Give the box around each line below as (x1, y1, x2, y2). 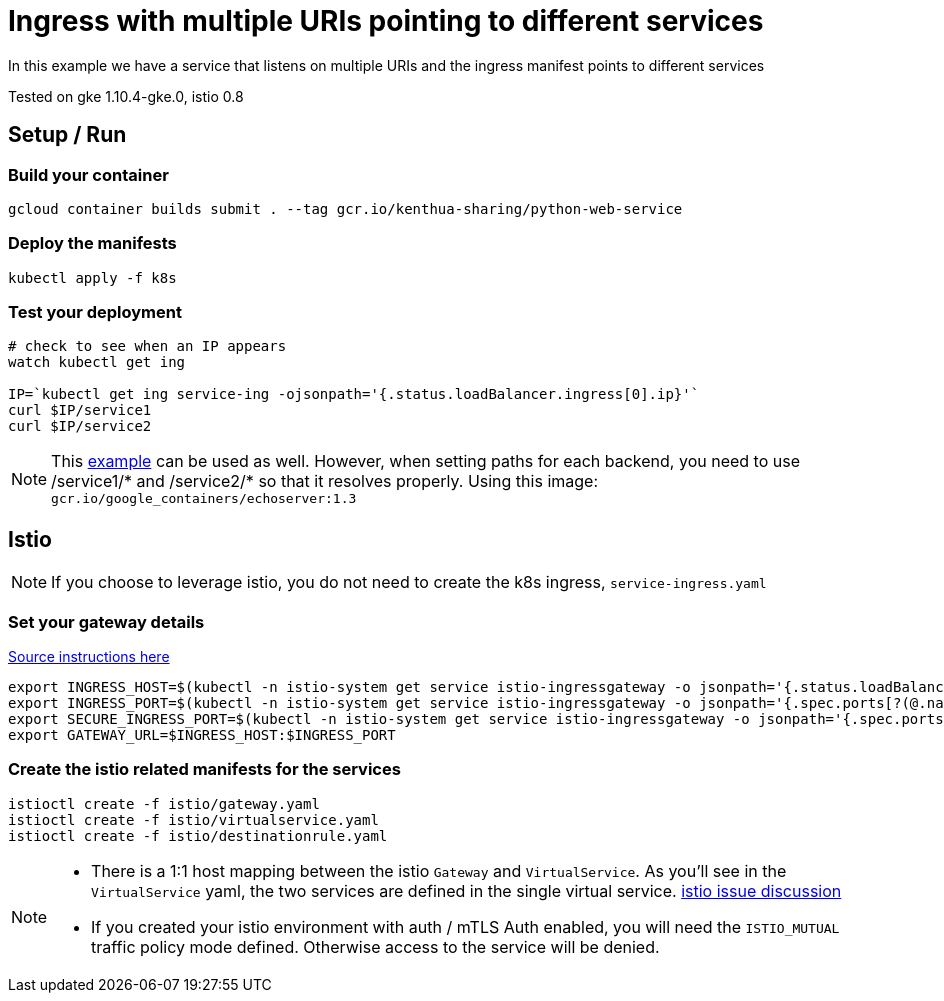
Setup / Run (8, 122, 127, 148)
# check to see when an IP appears (8, 338, 287, 355)
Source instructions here (8, 648, 170, 666)
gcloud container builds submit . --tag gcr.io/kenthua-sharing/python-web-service (8, 200, 683, 217)
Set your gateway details (8, 611, 205, 632)
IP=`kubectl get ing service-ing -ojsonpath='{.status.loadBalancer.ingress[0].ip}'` (8, 386, 700, 403)
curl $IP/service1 (8, 402, 152, 419)
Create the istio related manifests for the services (8, 759, 401, 780)
